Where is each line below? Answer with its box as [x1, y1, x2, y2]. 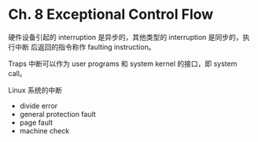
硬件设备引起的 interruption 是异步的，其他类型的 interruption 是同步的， [8, 32, 243, 42]
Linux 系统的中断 [8, 85, 63, 95]
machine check [19, 126, 70, 135]
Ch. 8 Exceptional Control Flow [8, 5, 214, 24]
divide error [19, 100, 58, 111]
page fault [19, 118, 53, 127]
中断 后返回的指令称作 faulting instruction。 [14, 42, 156, 52]
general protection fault [19, 109, 96, 118]
